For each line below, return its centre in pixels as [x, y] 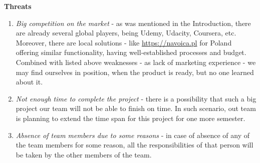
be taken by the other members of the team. [84, 154]
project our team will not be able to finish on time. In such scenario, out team [136, 108]
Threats [18, 6]
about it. [29, 82]
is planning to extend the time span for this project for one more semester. [131, 118]
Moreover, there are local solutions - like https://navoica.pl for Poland [124, 42]
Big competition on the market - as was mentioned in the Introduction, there [133, 23]
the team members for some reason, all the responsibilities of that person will [135, 145]
